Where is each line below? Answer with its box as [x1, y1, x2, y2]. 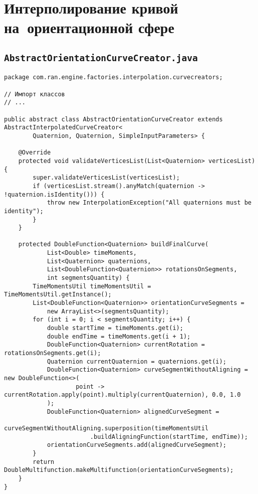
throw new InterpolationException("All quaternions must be [47, 199, 251, 207]
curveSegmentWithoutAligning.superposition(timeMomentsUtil [4, 424, 209, 432]
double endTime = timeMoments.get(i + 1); [47, 333, 191, 340]
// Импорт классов [4, 90, 65, 98]
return [33, 458, 55, 465]
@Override [18, 149, 51, 156]
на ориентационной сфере [4, 17, 174, 38]
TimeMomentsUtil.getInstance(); [4, 291, 112, 298]
